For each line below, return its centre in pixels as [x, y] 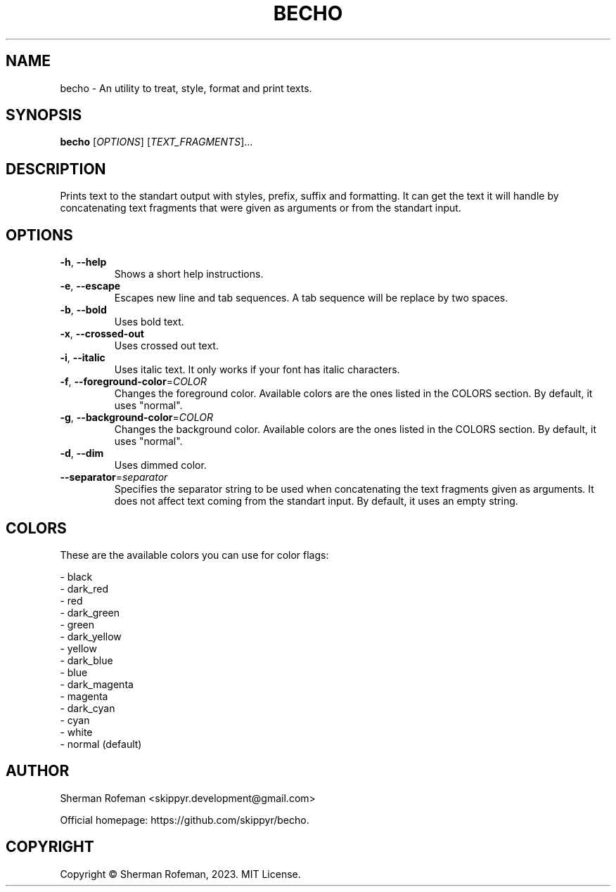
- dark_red [84, 588]
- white [76, 732]
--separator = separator [114, 477]
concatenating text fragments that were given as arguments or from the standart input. [261, 208]
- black [76, 576]
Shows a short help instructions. [189, 274]
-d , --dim [82, 453]
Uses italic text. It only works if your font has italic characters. [257, 370]
